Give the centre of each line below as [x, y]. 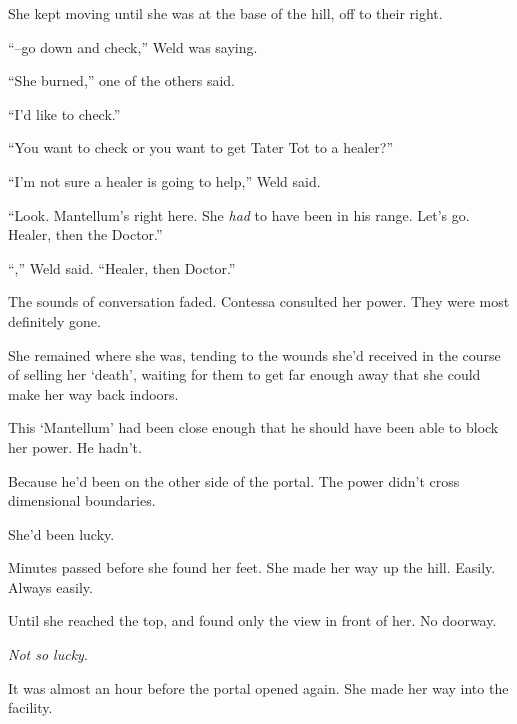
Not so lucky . [48, 654]
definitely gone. [54, 320]
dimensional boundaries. [82, 500]
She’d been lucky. [61, 533]
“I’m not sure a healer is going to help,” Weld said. [164, 180]
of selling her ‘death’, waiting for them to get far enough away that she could [244, 374]
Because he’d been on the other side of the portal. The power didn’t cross [234, 480]
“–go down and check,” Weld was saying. [133, 46]
